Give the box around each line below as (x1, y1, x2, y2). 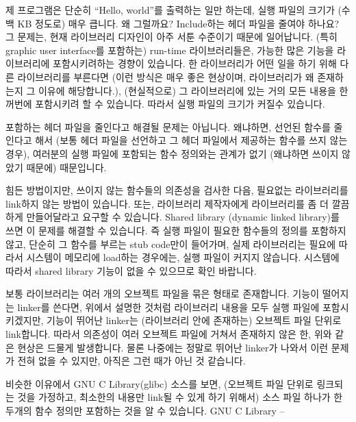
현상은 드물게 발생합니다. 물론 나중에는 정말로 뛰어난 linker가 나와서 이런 (17, 340, 329, 354)
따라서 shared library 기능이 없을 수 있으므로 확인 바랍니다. (5, 263, 257, 277)
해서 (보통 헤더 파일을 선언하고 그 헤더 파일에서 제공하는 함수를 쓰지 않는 (35, 133, 348, 147)
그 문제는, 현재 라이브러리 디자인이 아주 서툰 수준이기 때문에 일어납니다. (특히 (5, 29, 338, 44)
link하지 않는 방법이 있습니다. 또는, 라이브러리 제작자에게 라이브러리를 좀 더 (5, 196, 329, 210)
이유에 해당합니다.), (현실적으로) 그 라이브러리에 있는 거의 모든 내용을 (38, 83, 336, 97)
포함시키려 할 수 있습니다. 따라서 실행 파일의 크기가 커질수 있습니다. (35, 97, 325, 111)
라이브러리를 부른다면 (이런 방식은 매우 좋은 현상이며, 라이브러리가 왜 (17, 69, 314, 84)
